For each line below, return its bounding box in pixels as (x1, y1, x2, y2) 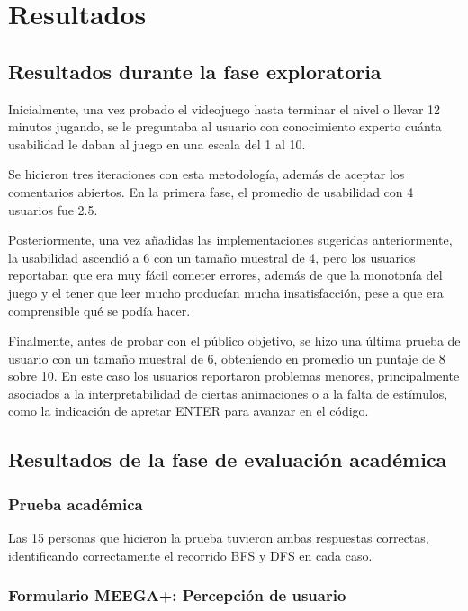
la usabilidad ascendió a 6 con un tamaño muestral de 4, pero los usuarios (8, 247, 416, 266)
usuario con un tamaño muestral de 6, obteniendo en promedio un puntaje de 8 (8, 348, 445, 367)
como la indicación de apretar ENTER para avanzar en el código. (8, 401, 369, 420)
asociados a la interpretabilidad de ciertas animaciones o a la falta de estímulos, (8, 383, 448, 402)
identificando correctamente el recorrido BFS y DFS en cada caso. (8, 545, 373, 564)
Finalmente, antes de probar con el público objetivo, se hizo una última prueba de (8, 331, 461, 350)
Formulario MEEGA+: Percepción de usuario (8, 584, 346, 607)
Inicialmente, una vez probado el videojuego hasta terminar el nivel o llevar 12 (8, 99, 441, 118)
